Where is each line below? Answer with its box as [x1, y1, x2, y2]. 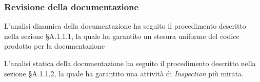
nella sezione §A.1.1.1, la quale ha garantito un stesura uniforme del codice [4, 30, 239, 41]
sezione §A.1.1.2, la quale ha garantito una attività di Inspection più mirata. [4, 68, 244, 78]
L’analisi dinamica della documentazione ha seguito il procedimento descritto [4, 20, 246, 31]
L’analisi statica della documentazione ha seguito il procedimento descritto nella [4, 58, 256, 68]
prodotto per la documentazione [4, 40, 105, 51]
